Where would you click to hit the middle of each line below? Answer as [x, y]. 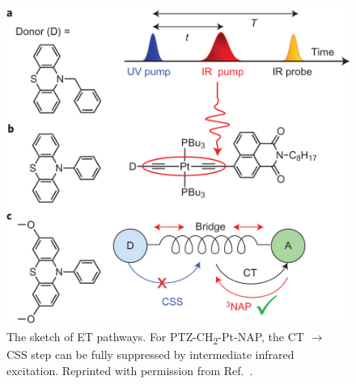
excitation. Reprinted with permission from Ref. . [130, 370]
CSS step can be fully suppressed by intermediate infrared [150, 354]
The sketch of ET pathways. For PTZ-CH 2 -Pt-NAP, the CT [155, 338]
